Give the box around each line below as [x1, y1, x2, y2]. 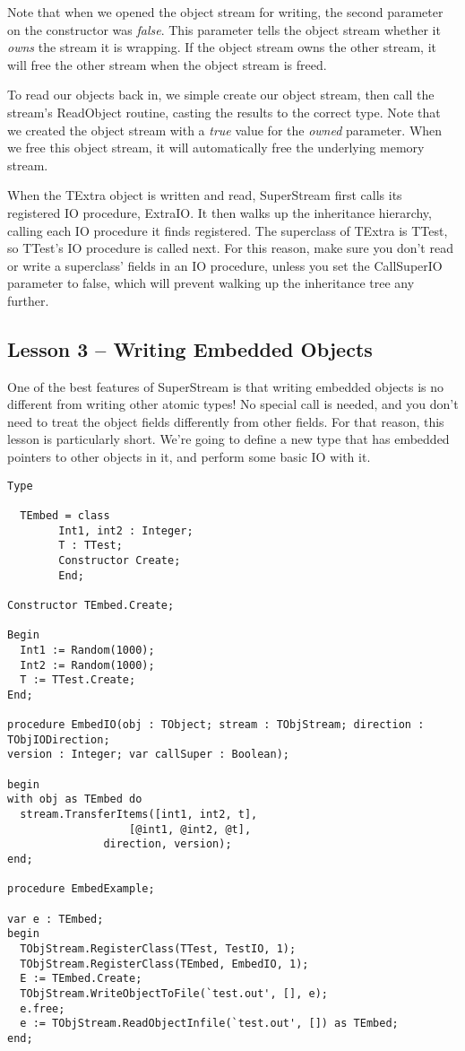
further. [7, 291, 49, 309]
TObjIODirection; [7, 733, 110, 746]
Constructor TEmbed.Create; [7, 598, 175, 612]
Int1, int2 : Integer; [58, 524, 194, 537]
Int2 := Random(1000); [20, 658, 155, 672]
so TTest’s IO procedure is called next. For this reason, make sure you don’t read [7, 239, 453, 257]
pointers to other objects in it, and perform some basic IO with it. [7, 447, 371, 466]
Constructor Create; [58, 553, 181, 567]
